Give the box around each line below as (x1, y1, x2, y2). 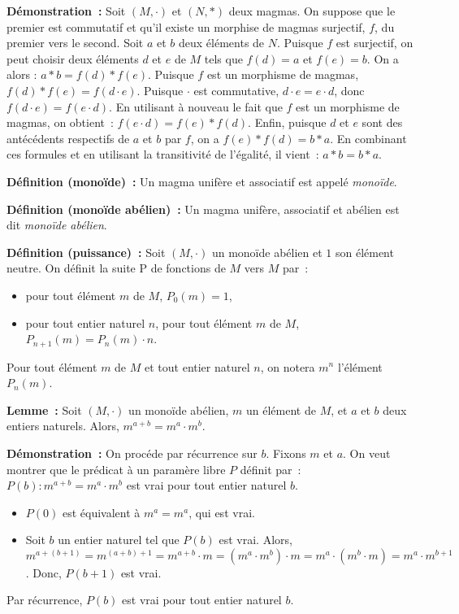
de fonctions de (150, 259, 226, 277)
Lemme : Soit (6, 401, 82, 418)
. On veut (343, 444, 391, 461)
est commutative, (193, 81, 279, 98)
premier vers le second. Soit (6, 34, 144, 51)
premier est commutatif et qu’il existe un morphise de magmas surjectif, (6, 18, 366, 35)
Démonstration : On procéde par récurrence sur (6, 444, 258, 461)
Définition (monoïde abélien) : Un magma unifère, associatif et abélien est (6, 200, 400, 217)
